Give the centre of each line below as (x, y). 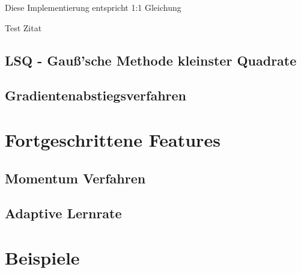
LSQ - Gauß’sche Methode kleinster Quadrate (151, 60)
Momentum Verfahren (75, 178)
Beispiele (42, 257)
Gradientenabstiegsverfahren (96, 95)
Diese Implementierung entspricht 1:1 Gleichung (93, 7)
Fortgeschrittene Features (113, 139)
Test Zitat (23, 27)
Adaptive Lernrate (63, 213)
